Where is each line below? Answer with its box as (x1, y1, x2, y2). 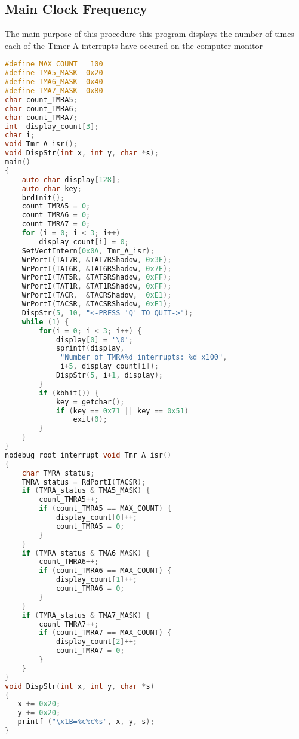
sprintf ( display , (56, 344, 125, 353)
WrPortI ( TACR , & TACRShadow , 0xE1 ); (21, 291, 172, 300)
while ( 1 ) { (21, 317, 69, 326)
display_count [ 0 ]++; (56, 513, 137, 522)
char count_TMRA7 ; (5, 113, 78, 122)
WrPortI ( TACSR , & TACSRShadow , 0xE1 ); (21, 300, 172, 309)
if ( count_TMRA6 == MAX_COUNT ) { (39, 566, 172, 575)
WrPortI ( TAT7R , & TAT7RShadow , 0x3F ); (21, 255, 172, 264)
